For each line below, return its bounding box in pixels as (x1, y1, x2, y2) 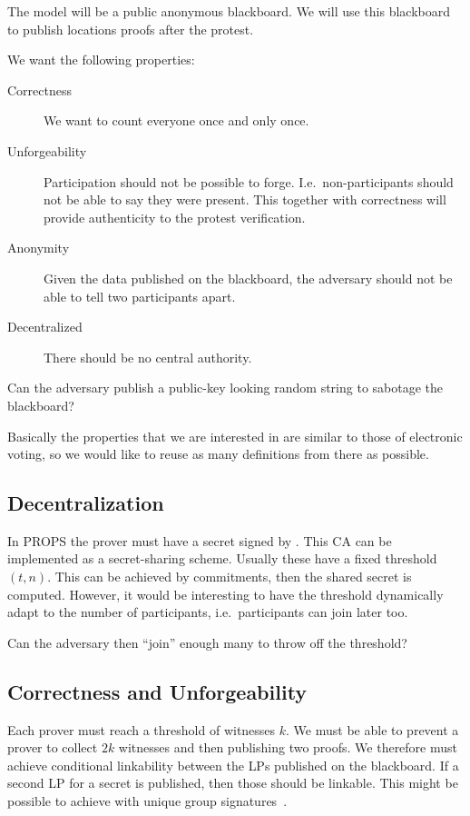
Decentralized (7, 317, 83, 336)
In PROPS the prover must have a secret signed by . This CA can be (7, 531, 392, 550)
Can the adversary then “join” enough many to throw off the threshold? (7, 632, 407, 652)
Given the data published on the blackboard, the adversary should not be (44, 268, 453, 287)
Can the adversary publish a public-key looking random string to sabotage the (7, 378, 444, 397)
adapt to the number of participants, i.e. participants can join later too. (7, 602, 408, 622)
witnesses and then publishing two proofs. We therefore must (118, 738, 458, 757)
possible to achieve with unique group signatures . (7, 791, 288, 811)
